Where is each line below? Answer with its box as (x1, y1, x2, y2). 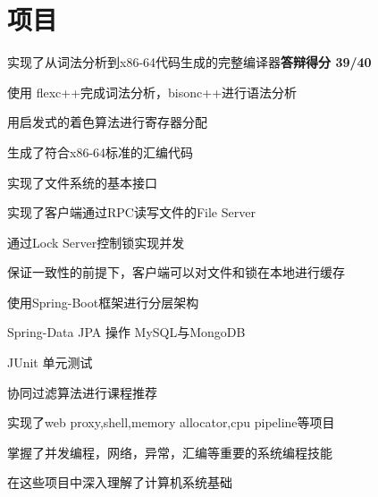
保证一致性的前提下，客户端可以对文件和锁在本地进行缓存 (7, 263, 345, 282)
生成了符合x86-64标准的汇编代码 (7, 142, 194, 161)
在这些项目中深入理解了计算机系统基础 (7, 473, 232, 492)
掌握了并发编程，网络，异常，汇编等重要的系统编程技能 (7, 442, 332, 461)
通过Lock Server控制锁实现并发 (7, 232, 185, 251)
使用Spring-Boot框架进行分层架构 (7, 292, 199, 311)
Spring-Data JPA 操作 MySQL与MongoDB (7, 323, 246, 341)
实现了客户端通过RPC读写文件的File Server (7, 203, 256, 222)
